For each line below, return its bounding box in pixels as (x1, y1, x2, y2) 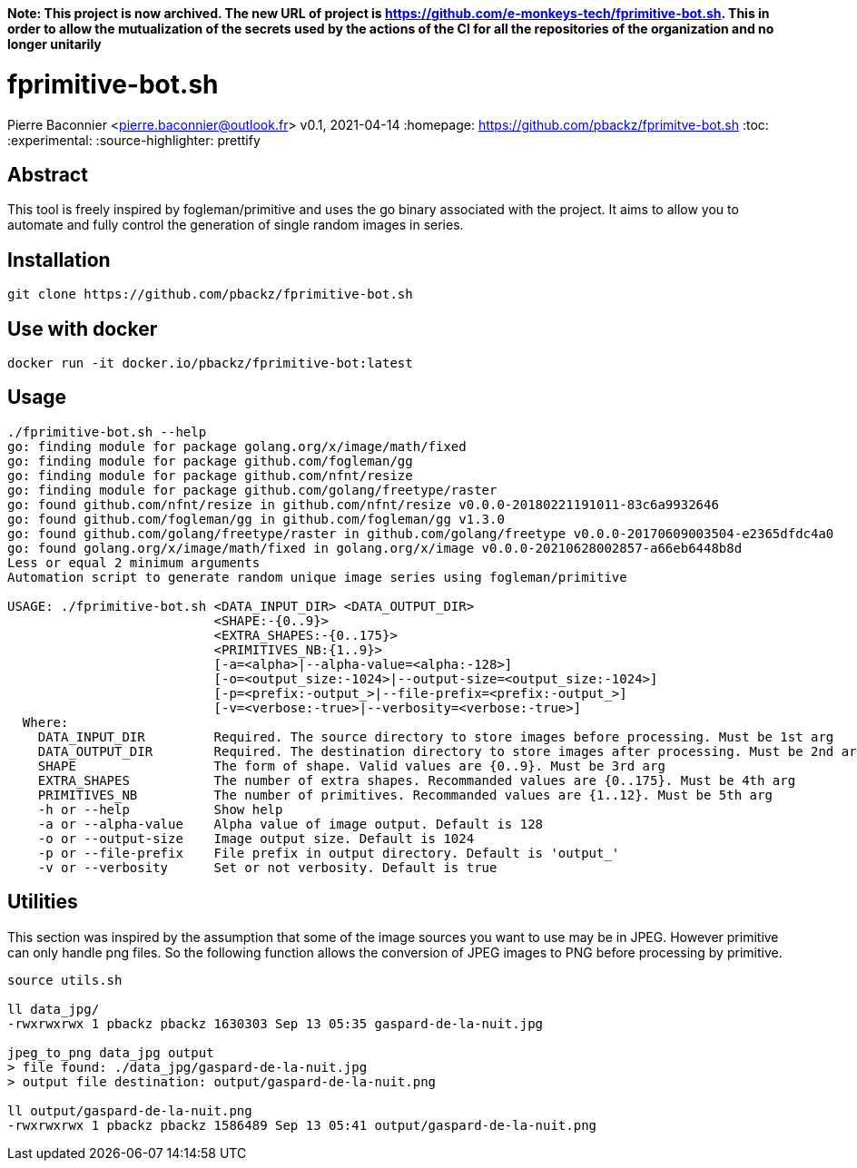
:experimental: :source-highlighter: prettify (7, 132, 261, 148)
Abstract (7, 162, 88, 186)
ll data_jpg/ (7, 1001, 100, 1016)
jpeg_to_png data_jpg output (7, 1045, 214, 1060)
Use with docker (7, 317, 158, 340)
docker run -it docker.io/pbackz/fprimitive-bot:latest (7, 356, 413, 371)
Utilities (7, 890, 78, 914)
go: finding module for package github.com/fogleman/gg (7, 453, 413, 468)
